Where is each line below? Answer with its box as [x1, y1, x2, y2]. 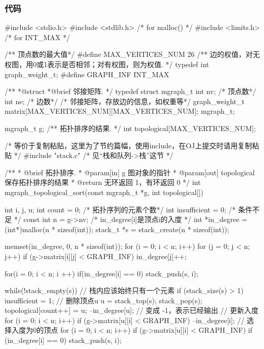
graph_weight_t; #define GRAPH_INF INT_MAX [5, 69, 169, 79]
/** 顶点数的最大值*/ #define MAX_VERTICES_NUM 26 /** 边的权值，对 [5, 49, 253, 59]
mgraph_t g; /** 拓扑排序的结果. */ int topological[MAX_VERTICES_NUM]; [5, 122, 256, 133]
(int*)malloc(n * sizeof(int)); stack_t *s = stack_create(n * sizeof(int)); [5, 224, 229, 234]
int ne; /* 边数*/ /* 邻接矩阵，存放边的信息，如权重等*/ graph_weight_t [5, 96, 245, 106]
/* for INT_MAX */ [5, 31, 70, 42]
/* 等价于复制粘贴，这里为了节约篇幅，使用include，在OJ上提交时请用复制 [5, 140, 252, 150]
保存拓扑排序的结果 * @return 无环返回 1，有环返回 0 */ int [5, 177, 201, 187]
